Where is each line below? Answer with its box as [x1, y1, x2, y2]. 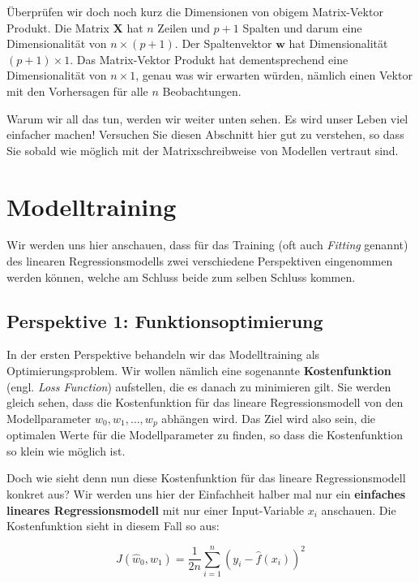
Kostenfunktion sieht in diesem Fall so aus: [6, 517, 220, 534]
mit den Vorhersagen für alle [6, 82, 148, 99]
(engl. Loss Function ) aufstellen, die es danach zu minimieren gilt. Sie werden [6, 378, 391, 395]
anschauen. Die [321, 501, 396, 518]
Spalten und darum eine [242, 19, 362, 36]
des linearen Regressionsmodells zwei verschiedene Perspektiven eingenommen [6, 253, 393, 270]
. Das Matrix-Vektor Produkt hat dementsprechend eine [70, 50, 348, 67]
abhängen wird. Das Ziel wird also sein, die [161, 409, 376, 426]
